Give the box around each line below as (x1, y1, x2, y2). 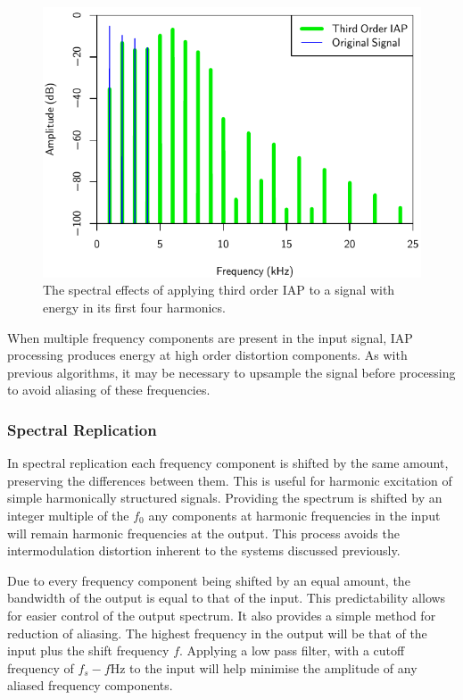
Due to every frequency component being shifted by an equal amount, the (7, 571, 410, 589)
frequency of (7, 658, 74, 677)
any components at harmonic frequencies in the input (148, 506, 441, 524)
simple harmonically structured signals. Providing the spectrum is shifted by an (7, 488, 442, 507)
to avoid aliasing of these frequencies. (7, 380, 211, 399)
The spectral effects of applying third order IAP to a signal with (43, 280, 395, 299)
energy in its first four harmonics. (43, 298, 226, 317)
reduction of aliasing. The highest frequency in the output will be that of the (7, 623, 427, 642)
